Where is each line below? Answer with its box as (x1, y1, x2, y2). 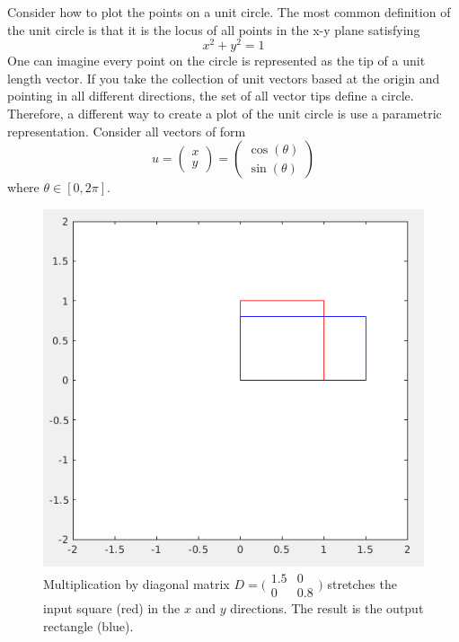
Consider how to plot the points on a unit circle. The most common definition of (7, 3, 451, 21)
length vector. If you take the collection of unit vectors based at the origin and (7, 68, 440, 87)
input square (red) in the (43, 599, 181, 618)
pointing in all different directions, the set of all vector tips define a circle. (7, 86, 414, 105)
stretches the (327, 574, 397, 593)
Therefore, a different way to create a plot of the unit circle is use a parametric (7, 104, 442, 123)
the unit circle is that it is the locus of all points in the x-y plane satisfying (7, 20, 420, 39)
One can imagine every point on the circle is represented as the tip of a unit (7, 51, 426, 70)
